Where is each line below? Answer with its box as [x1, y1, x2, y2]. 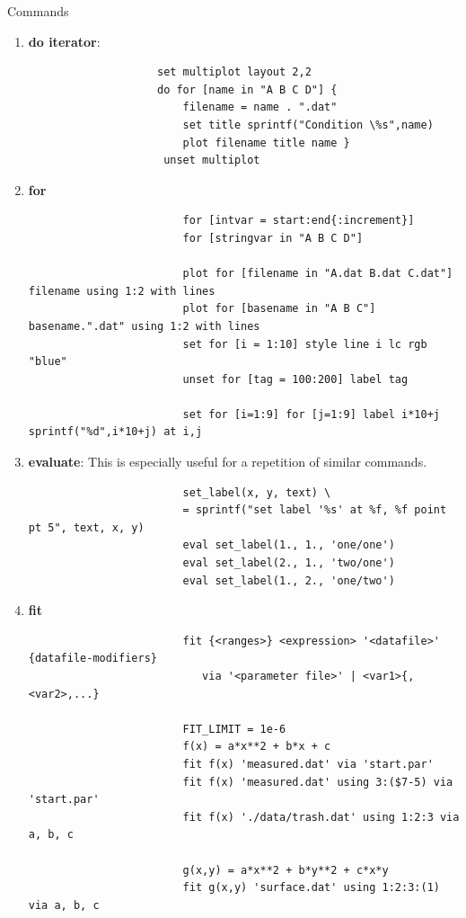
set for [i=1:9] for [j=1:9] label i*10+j [182, 407, 440, 421]
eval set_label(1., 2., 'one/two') [182, 574, 395, 587]
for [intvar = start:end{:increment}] [182, 214, 415, 227]
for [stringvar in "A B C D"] [182, 231, 364, 245]
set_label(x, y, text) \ [182, 486, 331, 499]
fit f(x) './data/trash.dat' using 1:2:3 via [182, 810, 460, 824]
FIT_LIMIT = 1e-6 [182, 722, 286, 735]
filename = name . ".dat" [182, 101, 338, 114]
